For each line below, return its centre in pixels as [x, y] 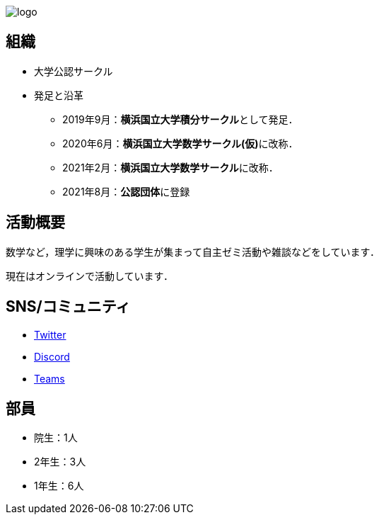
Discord [52, 356]
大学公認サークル [74, 71]
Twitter [50, 334]
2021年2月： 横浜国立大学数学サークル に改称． [170, 167]
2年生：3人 [60, 462]
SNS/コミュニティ [68, 307]
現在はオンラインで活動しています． [90, 276]
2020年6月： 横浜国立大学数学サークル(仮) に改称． [180, 143]
